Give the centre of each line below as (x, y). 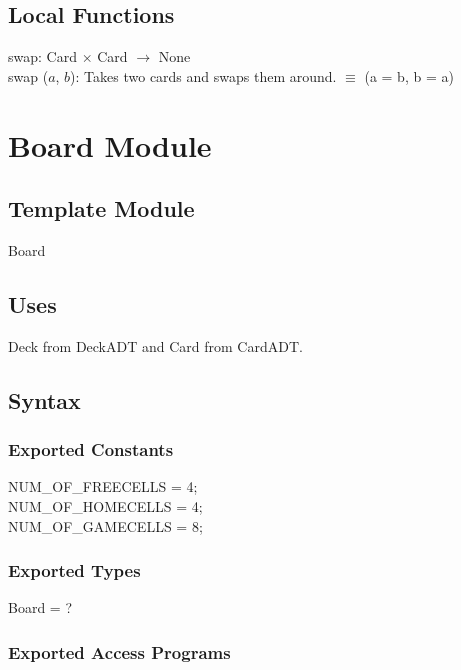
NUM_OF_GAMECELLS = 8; (105, 525)
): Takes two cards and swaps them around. (203, 75)
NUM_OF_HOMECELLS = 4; (105, 505)
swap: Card (42, 56)
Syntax (44, 399)
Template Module (101, 208)
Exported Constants (91, 449)
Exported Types (74, 570)
